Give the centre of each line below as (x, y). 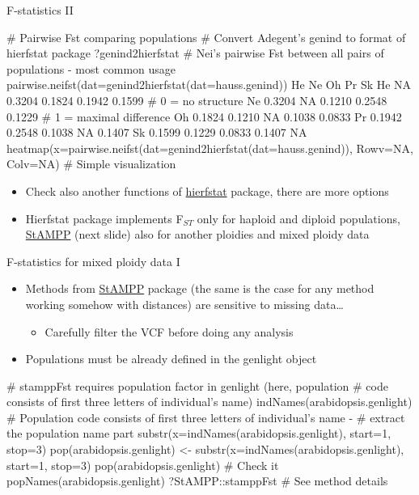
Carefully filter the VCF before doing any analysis (169, 331)
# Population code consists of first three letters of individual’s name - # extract (206, 417)
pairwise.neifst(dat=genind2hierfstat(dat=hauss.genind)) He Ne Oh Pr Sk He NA (209, 85)
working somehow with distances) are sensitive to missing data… (184, 304)
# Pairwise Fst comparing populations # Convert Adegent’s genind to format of (206, 37)
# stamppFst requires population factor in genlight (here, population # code (197, 385)
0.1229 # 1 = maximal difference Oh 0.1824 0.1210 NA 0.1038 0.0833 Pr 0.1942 (204, 116)
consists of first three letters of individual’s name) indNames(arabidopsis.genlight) (209, 402)
